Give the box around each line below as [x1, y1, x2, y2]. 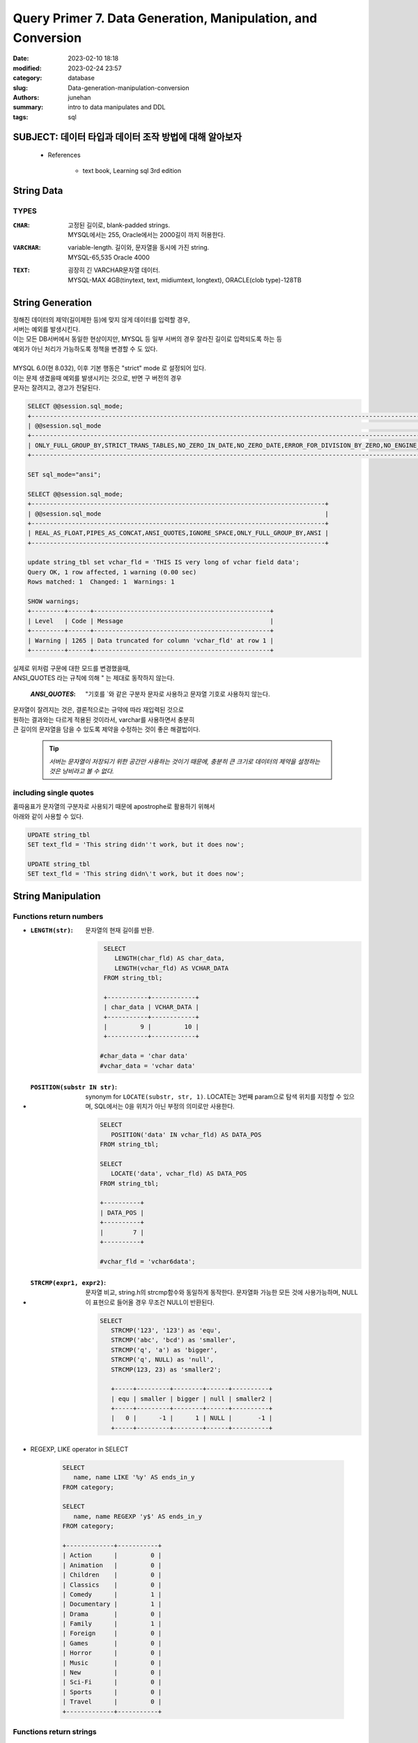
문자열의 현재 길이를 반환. [85, 926, 155, 934]
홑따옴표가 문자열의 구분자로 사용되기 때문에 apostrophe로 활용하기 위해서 [13, 802, 215, 811]
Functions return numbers [13, 911, 104, 921]
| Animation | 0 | [62, 1561, 162, 1569]
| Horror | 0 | [62, 1649, 162, 1657]
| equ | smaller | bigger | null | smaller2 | [110, 1394, 273, 1403]
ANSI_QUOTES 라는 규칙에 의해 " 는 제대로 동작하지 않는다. [13, 673, 175, 683]
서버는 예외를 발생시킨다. [13, 325, 80, 333]
